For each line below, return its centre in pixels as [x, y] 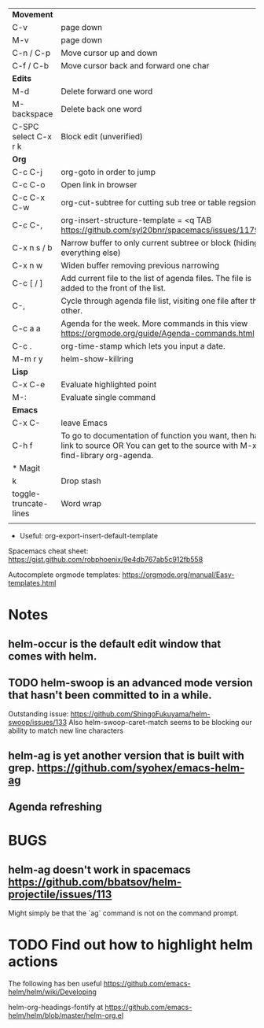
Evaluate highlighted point [109, 385]
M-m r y [27, 359]
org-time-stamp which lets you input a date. [143, 346]
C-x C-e [29, 385]
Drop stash [81, 481]
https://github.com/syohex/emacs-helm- [141, 768]
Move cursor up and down [109, 53]
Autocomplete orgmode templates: [64, 575]
